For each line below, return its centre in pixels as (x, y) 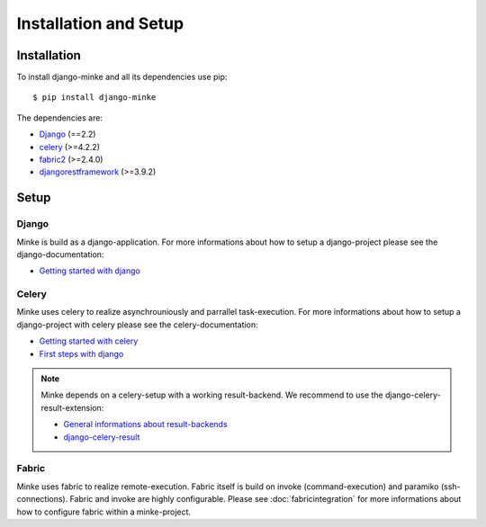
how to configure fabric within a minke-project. (104, 512)
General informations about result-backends (146, 424)
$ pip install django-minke (94, 98)
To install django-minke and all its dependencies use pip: (122, 77)
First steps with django (81, 353)
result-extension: (72, 407)
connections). (42, 499)
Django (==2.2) (67, 134)
